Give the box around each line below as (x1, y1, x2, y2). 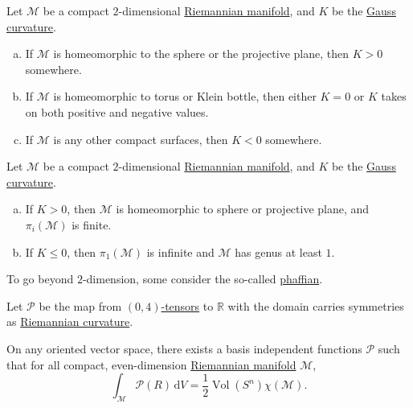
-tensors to (161, 297, 214, 314)
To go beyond (6, 270, 74, 287)
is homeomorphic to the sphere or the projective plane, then (53, 45, 349, 62)
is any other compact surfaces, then (53, 130, 228, 147)
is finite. (72, 216, 112, 233)
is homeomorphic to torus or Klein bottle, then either (53, 88, 317, 105)
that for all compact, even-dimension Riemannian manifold (6, 356, 296, 373)
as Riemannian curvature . (6, 313, 133, 330)
